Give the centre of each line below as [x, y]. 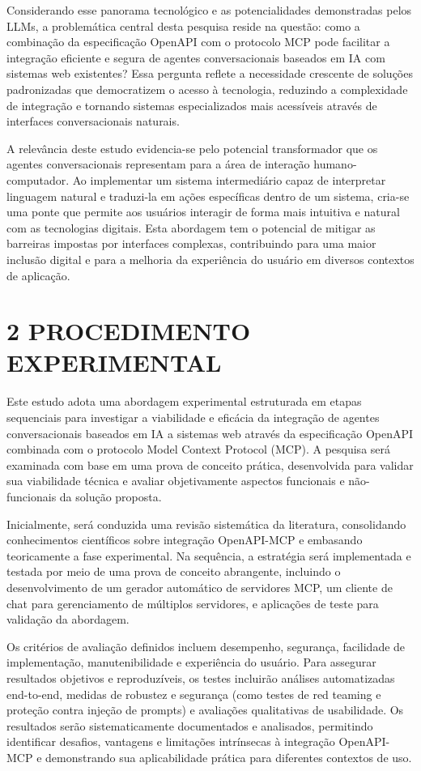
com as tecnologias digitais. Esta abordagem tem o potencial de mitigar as [191, 227]
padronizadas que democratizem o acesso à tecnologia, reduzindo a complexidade [207, 89]
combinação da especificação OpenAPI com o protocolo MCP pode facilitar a [198, 42]
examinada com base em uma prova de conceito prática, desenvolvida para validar [210, 464]
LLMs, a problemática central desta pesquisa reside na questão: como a [183, 26]
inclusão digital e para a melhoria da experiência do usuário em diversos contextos [210, 259]
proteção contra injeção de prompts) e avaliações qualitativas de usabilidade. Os [205, 710]
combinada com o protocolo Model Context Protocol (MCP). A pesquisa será [199, 449]
